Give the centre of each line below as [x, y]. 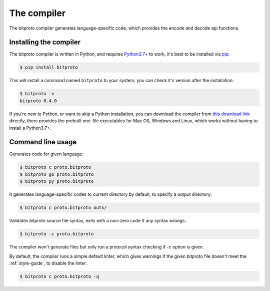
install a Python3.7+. [30, 128]
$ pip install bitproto [49, 67]
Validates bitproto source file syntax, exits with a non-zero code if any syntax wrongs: [97, 221]
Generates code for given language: [46, 154]
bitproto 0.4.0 [38, 101]
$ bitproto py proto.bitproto [57, 181]
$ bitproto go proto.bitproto [57, 174]
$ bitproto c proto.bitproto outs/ [63, 208]
